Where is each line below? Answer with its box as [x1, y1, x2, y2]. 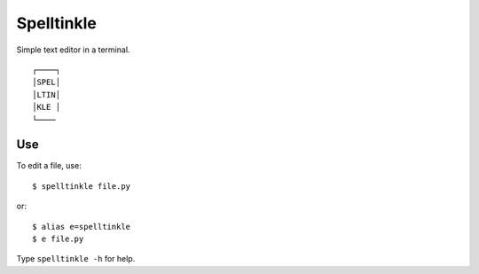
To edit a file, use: [16, 160, 82, 171]
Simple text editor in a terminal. [16, 44, 130, 55]
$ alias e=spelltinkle [32, 222, 131, 231]
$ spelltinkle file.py [32, 181, 131, 191]
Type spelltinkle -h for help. [16, 254, 136, 264]
